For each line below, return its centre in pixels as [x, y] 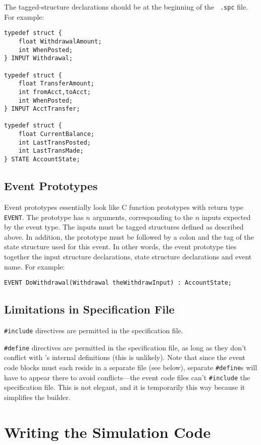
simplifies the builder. [37, 397]
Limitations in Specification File [89, 309]
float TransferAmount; [56, 84]
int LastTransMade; [51, 151]
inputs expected [226, 217]
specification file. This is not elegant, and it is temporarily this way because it [125, 387]
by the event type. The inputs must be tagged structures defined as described [124, 227]
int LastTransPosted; [55, 142]
